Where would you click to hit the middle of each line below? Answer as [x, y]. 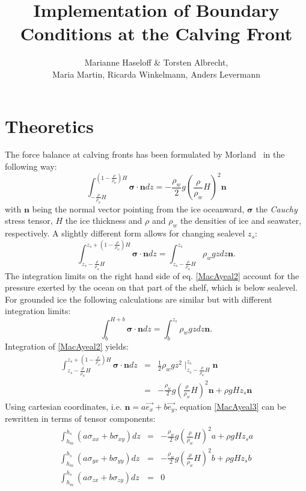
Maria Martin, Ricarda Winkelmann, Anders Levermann [156, 74]
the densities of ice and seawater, [241, 221]
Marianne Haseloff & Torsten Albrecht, [156, 62]
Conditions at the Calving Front [156, 33]
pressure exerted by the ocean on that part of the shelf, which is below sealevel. [151, 287]
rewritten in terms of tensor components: [80, 418]
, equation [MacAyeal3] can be [230, 406]
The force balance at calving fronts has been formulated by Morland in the [145, 154]
